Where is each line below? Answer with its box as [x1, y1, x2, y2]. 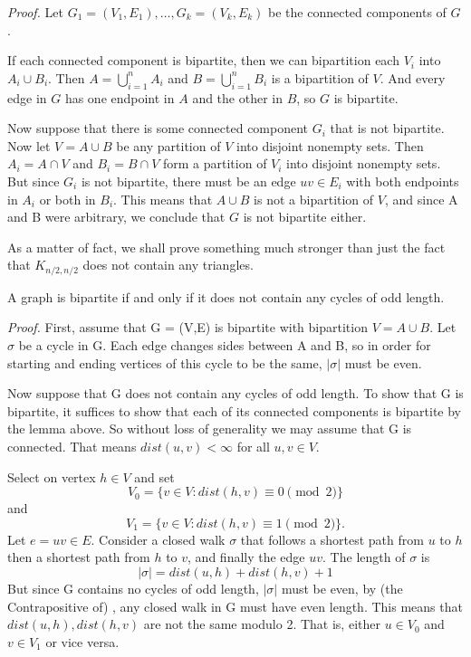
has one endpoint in [64, 88, 175, 107]
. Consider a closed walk [91, 529, 226, 548]
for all [236, 436, 270, 455]
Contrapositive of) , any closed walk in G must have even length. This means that [7, 596, 463, 615]
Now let [7, 136, 51, 155]
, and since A [384, 189, 458, 208]
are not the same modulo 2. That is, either [143, 614, 380, 633]
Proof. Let [7, 3, 63, 21]
